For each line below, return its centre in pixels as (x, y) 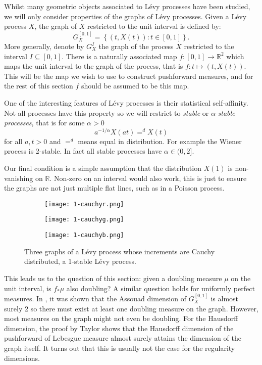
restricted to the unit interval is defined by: (154, 26)
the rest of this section (39, 86)
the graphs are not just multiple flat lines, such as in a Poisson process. (114, 188)
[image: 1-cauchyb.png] (84, 235)
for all (13, 141)
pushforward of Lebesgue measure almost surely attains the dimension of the (123, 338)
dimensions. (22, 358)
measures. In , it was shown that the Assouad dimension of (95, 298)
